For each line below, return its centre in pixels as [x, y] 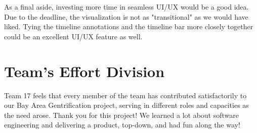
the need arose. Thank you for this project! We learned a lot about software [121, 115]
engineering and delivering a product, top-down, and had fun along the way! [122, 125]
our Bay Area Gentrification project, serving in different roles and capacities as [126, 105]
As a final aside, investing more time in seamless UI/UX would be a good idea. [126, 7]
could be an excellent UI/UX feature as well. [73, 36]
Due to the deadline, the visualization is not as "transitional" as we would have [126, 16]
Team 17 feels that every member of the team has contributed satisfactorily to [125, 95]
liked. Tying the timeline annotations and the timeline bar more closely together [129, 26]
